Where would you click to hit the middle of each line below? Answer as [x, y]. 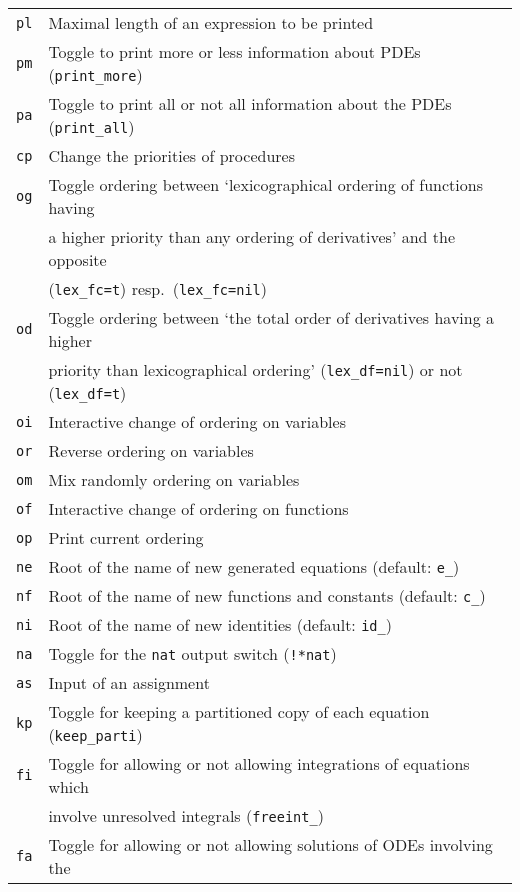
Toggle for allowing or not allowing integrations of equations [259, 763]
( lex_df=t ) [87, 392]
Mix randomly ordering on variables [174, 479]
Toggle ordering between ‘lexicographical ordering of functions [265, 184]
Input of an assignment [129, 682]
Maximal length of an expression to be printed [211, 22]
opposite [77, 259]
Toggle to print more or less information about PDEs [234, 51]
